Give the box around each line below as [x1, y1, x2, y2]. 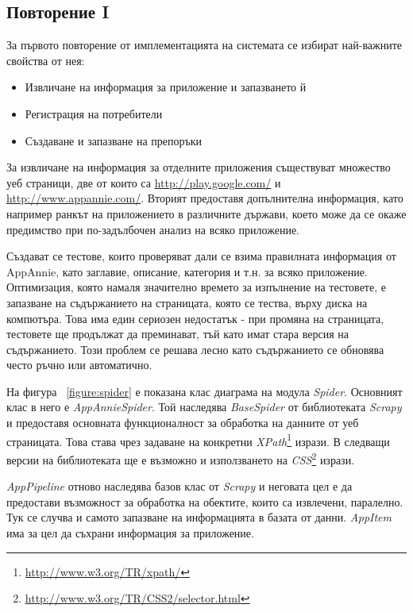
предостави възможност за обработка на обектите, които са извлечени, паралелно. [6, 493, 403, 510]
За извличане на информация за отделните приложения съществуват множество [6, 159, 391, 175]
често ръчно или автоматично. [6, 356, 152, 373]
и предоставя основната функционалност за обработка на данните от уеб [6, 414, 359, 431]
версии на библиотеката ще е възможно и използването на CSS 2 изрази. [6, 448, 355, 468]
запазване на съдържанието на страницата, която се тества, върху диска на [6, 294, 368, 310]
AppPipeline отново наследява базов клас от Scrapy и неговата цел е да [6, 478, 353, 495]
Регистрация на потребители [25, 105, 163, 121]
